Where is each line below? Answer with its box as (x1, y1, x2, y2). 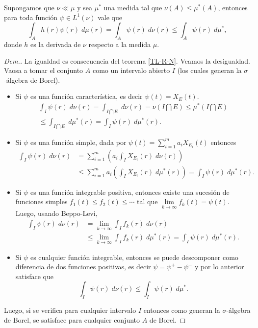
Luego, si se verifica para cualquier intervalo (4, 305, 136, 315)
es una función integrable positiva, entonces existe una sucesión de (30, 187, 230, 197)
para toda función (4, 12, 57, 22)
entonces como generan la (143, 305, 220, 315)
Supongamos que (4, 2, 54, 12)
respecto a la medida (88, 39, 151, 49)
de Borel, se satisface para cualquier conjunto (4, 314, 140, 325)
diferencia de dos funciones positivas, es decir (15, 261, 151, 272)
